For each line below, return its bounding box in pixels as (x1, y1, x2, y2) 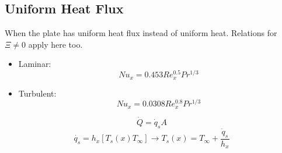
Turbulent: (18, 87, 57, 99)
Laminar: (18, 58, 51, 70)
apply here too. (28, 38, 83, 50)
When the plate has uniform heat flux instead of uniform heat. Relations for (5, 27, 277, 39)
